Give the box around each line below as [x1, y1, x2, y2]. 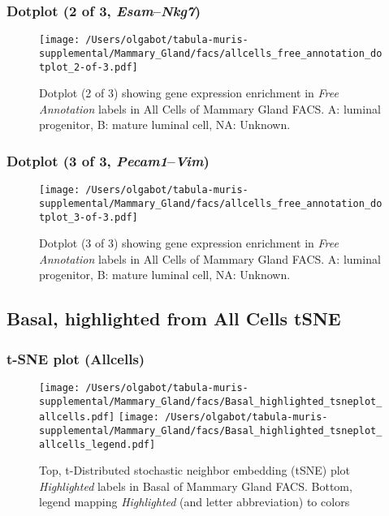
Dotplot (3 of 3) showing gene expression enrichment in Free [39, 234, 339, 252]
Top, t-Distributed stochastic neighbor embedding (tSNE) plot [39, 462, 351, 479]
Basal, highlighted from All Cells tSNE [6, 306, 341, 331]
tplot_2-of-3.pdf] [39, 61, 138, 73]
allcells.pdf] [39, 411, 115, 424]
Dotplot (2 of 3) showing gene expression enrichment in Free [39, 84, 339, 101]
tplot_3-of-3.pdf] [39, 211, 138, 223]
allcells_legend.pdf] [39, 438, 156, 450]
